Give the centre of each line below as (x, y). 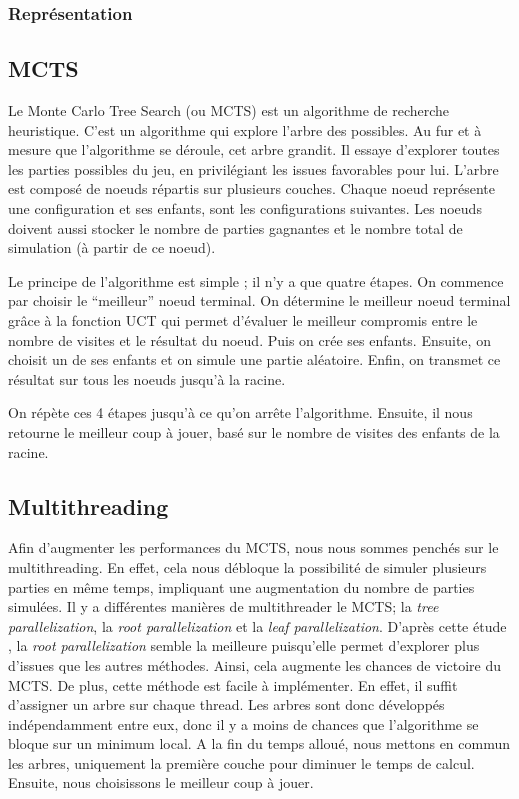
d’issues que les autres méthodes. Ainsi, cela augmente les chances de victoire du (255, 664)
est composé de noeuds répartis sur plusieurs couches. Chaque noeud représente (252, 188)
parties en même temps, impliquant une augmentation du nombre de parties (241, 586)
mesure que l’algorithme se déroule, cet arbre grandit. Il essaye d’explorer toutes (254, 149)
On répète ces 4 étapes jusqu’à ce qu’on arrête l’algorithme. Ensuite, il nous (240, 412)
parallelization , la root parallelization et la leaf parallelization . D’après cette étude (257, 625)
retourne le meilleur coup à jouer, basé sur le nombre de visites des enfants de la (254, 431)
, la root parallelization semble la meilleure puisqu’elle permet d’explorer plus (244, 645)
